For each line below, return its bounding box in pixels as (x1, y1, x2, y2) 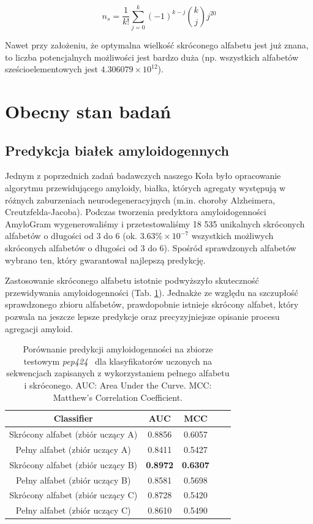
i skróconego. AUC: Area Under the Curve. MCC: (24, 378, 212, 391)
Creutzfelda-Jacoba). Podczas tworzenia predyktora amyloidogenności (5, 205, 266, 218)
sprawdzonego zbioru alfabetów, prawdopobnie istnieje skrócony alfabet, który (5, 298, 299, 311)
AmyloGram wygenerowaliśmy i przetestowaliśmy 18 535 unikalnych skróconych (5, 217, 305, 230)
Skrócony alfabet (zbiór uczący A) (9, 428, 138, 441)
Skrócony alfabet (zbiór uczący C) (9, 488, 138, 501)
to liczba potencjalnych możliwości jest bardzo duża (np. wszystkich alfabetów (5, 50, 299, 63)
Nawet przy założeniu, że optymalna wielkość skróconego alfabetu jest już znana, (5, 39, 309, 51)
